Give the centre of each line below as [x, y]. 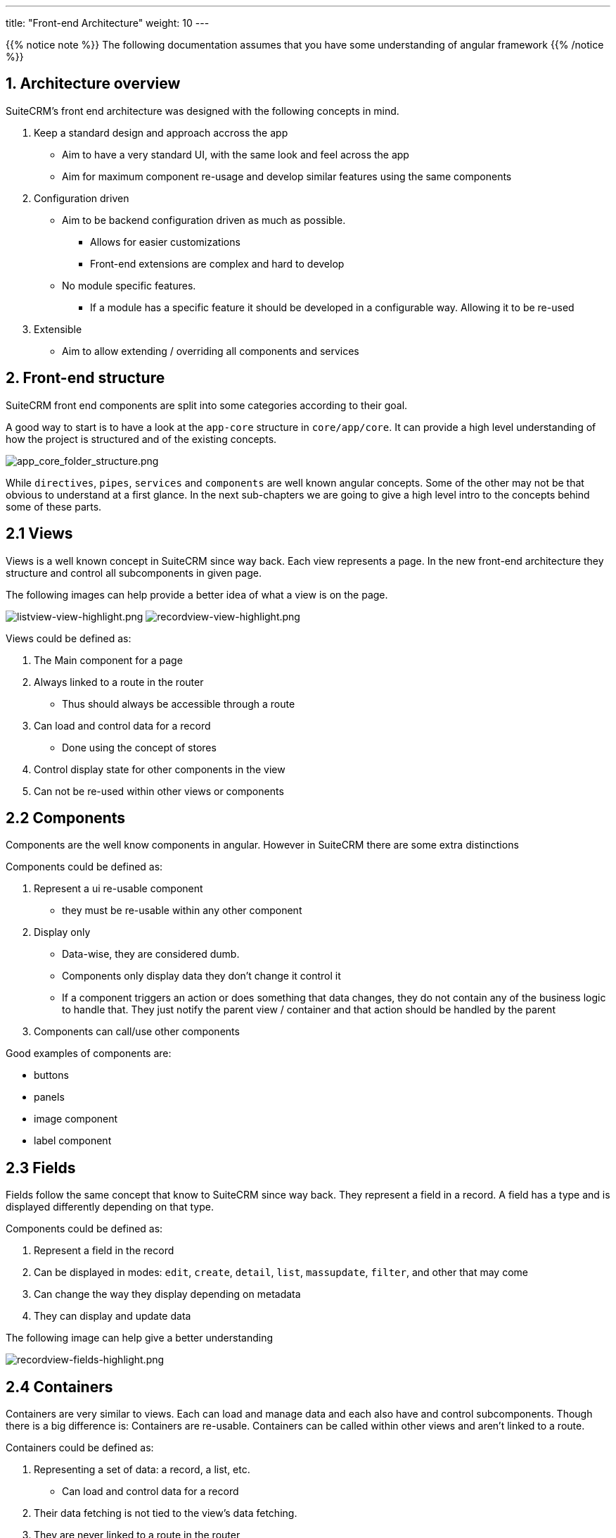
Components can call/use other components [137, 1032]
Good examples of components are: [89, 1054]
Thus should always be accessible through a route [179, 704]
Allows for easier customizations [165, 242]
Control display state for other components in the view [160, 769]
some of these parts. [54, 506]
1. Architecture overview [93, 84]
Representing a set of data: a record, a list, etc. [142, 1470]
